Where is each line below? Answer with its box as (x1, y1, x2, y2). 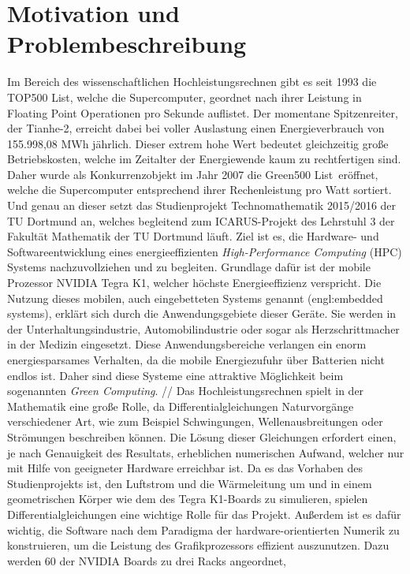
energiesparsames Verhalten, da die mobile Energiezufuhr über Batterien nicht (7, 352, 385, 367)
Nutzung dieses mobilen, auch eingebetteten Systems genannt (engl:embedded (7, 289, 383, 306)
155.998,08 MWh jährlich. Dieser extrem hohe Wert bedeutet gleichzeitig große (7, 135, 389, 151)
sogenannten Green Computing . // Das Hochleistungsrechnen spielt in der (7, 382, 364, 399)
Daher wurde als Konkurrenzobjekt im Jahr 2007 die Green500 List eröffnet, (7, 166, 378, 182)
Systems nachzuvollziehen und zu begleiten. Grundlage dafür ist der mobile (7, 259, 371, 275)
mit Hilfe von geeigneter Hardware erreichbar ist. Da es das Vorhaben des (7, 460, 363, 476)
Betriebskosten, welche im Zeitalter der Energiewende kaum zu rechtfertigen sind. (7, 151, 401, 167)
